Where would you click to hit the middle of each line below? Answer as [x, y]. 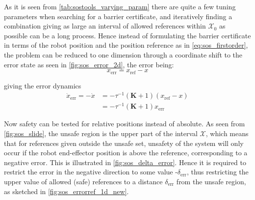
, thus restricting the [217, 172]
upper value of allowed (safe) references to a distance [83, 181]
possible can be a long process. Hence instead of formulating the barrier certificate [127, 35]
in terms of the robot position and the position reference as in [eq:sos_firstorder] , [126, 45]
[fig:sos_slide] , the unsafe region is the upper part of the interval [101, 133]
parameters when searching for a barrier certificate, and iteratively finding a [118, 16]
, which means [227, 133]
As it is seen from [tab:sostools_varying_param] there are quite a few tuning [120, 6]
